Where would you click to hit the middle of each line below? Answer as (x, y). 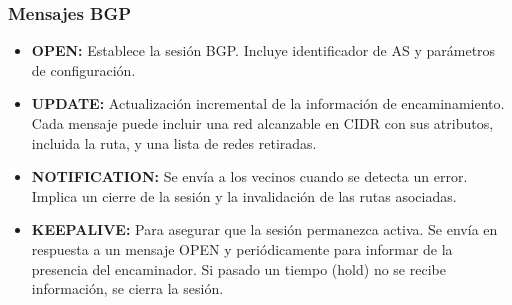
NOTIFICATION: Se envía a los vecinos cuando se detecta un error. (249, 176)
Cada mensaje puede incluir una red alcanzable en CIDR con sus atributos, (262, 123)
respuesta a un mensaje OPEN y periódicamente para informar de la (242, 248)
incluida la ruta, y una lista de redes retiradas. (174, 142)
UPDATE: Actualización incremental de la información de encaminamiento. (268, 103)
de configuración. (83, 69)
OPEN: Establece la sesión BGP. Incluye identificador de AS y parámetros (263, 50)
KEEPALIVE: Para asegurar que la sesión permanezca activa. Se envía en (264, 229)
